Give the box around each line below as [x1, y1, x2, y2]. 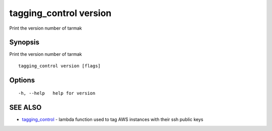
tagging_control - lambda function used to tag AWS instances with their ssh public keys [22, 116, 203, 122]
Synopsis [9, 38, 40, 47]
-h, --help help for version [18, 90, 96, 96]
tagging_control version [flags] [18, 63, 101, 69]
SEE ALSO [9, 103, 42, 112]
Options [9, 76, 35, 84]
